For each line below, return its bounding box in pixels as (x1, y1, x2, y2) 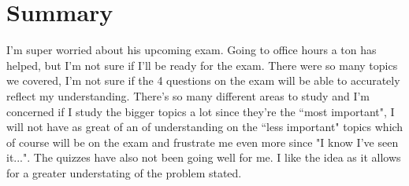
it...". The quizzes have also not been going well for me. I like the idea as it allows (6, 149, 401, 166)
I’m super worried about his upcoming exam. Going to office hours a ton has (6, 42, 377, 58)
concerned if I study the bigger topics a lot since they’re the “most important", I (6, 103, 395, 119)
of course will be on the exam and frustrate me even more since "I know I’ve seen (6, 133, 399, 150)
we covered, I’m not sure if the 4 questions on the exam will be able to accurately (6, 72, 400, 89)
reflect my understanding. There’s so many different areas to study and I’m (6, 87, 370, 104)
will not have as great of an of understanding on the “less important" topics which (6, 119, 403, 135)
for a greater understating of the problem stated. (6, 164, 242, 181)
